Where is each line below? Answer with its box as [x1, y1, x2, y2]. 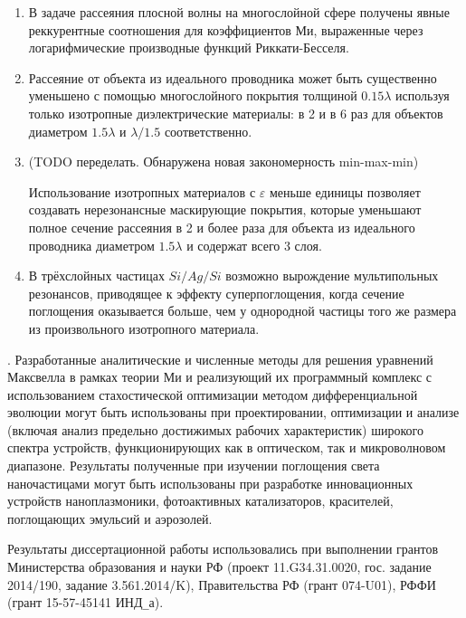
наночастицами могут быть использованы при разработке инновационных [7, 473, 414, 492]
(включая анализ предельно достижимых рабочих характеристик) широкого [7, 420, 423, 439]
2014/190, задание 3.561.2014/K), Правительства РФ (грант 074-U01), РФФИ [7, 575, 436, 594]
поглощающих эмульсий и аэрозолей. [7, 509, 213, 528]
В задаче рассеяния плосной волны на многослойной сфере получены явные [28, 3, 450, 21]
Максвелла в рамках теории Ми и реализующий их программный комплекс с [7, 367, 433, 386]
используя [395, 86, 450, 105]
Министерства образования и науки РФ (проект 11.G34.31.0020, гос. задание [7, 557, 432, 576]
